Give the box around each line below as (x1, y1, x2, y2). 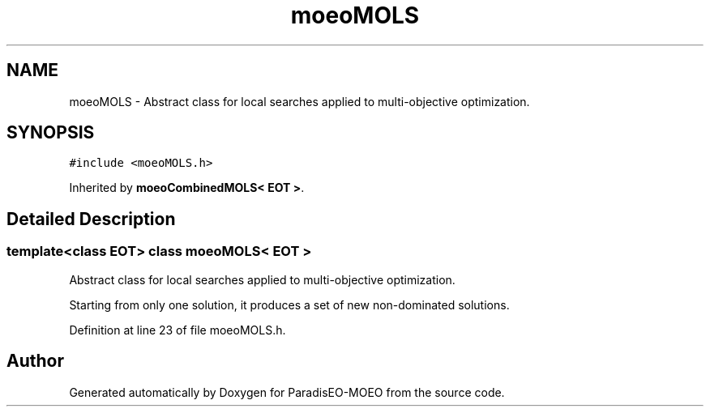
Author (6, 351, 64, 372)
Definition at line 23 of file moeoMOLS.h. (69, 322, 286, 337)
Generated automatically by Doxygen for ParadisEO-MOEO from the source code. (69, 385, 505, 399)
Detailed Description (6, 208, 176, 229)
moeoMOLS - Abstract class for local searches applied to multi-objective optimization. (69, 94, 530, 109)
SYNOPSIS (6, 122, 95, 143)
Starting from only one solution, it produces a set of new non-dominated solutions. (69, 297, 510, 312)
